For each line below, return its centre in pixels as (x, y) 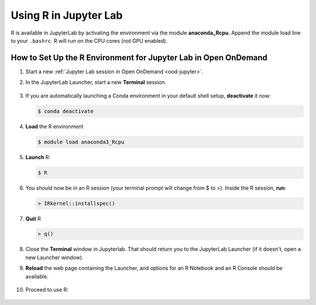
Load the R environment (54, 126)
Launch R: (38, 157)
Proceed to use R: (47, 290)
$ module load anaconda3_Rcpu (81, 142)
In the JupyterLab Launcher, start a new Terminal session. (96, 83)
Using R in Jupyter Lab (67, 15)
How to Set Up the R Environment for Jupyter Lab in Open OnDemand (139, 58)
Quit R (33, 218)
